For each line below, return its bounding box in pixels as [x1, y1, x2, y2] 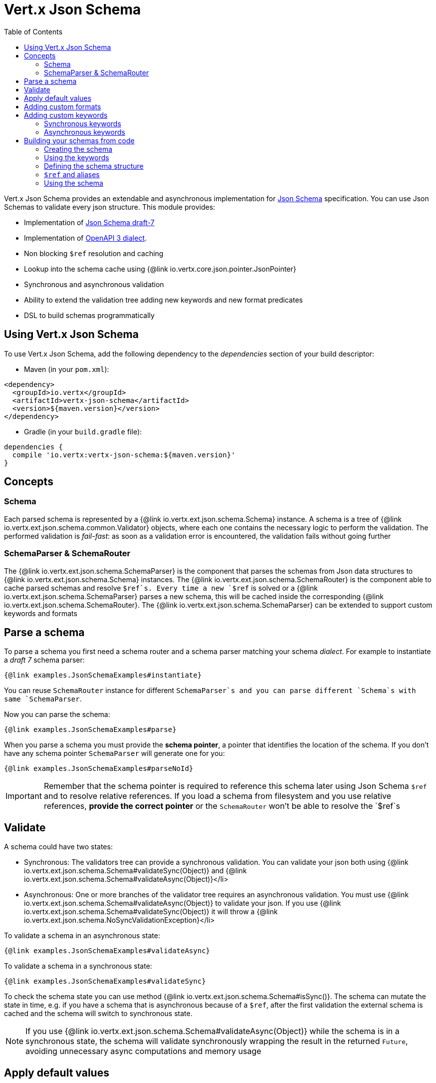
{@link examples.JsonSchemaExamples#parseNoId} [4, 764, 194, 773]
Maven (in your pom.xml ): [24, 364, 109, 373]
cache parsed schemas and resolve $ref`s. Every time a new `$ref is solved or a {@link [4, 583, 318, 592]
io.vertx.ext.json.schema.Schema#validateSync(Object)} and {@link [24, 866, 247, 875]
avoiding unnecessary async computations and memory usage [25, 1046, 261, 1057]
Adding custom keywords [24, 110, 108, 119]
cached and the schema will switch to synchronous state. [4, 1009, 193, 1018]
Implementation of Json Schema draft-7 [24, 218, 155, 227]
